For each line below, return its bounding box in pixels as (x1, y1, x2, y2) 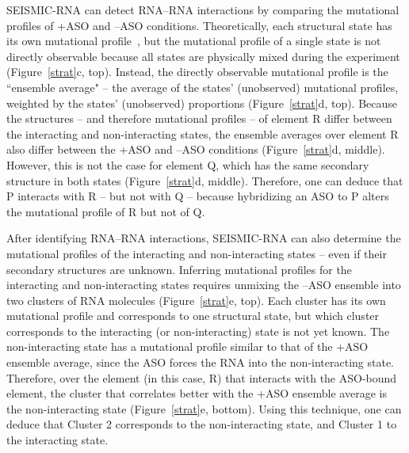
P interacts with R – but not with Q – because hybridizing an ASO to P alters (6, 188, 389, 204)
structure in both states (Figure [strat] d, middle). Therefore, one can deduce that (6, 172, 403, 188)
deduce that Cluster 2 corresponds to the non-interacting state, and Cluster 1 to (6, 416, 397, 432)
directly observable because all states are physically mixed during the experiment (6, 48, 400, 64)
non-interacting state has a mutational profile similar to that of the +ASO (6, 338, 369, 355)
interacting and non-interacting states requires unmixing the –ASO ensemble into (6, 276, 401, 293)
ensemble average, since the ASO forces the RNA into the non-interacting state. (6, 354, 395, 371)
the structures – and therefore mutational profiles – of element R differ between (6, 110, 392, 127)
